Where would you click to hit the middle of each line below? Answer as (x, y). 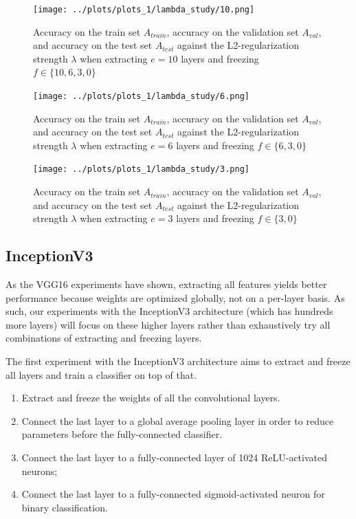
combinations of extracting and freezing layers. (104, 338)
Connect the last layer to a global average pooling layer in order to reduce (178, 420)
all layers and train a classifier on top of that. (101, 374)
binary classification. (65, 507)
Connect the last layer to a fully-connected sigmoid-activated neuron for (173, 494)
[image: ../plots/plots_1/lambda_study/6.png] (141, 97)
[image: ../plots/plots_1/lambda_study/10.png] (144, 10)
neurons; (40, 471)
